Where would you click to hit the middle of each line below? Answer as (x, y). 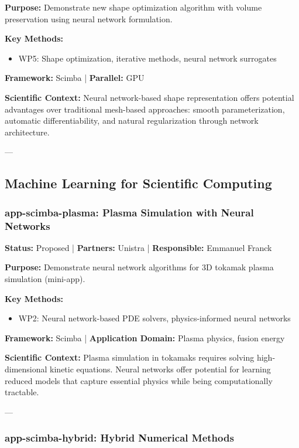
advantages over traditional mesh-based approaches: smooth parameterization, (145, 109)
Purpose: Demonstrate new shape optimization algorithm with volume (133, 7)
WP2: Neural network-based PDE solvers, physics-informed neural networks (154, 318)
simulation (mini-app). (45, 279)
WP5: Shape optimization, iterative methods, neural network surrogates (147, 58)
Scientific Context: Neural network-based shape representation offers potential (149, 97)
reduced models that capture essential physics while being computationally (139, 380)
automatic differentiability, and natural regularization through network (132, 121)
